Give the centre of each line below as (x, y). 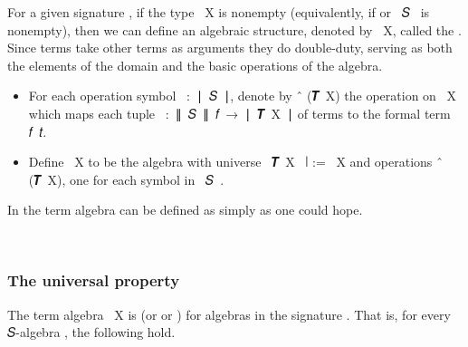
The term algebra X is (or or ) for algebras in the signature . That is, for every (229, 314)
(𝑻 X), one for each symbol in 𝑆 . (126, 179)
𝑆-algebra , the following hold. (91, 332)
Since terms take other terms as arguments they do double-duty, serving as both (230, 48)
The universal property (94, 280)
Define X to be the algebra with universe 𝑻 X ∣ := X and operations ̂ (236, 162)
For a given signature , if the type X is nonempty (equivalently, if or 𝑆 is (219, 12)
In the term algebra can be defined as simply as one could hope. (185, 210)
